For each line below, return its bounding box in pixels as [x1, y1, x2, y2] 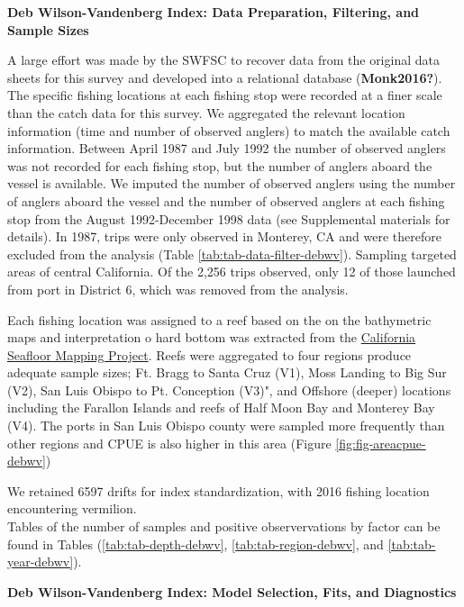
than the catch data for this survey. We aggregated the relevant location [7, 103, 405, 122]
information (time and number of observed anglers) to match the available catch [7, 121, 450, 140]
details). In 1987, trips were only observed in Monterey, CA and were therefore [7, 227, 441, 246]
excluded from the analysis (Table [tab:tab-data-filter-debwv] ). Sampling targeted [7, 244, 457, 263]
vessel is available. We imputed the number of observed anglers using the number [7, 174, 456, 193]
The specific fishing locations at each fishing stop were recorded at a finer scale [7, 86, 442, 104]
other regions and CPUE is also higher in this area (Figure [7, 433, 332, 452]
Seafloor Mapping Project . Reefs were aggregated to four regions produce [7, 345, 412, 364]
